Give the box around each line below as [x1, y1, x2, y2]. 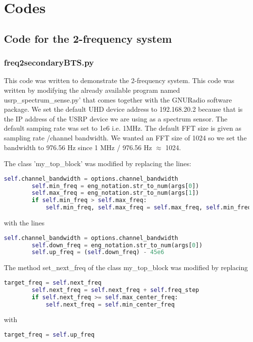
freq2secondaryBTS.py [4, 56, 94, 68]
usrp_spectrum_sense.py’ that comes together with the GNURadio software [4, 94, 232, 104]
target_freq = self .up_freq [4, 331, 95, 338]
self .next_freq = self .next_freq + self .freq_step [32, 286, 199, 293]
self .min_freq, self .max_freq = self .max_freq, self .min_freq [45, 204, 252, 211]
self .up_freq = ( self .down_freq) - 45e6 [32, 249, 164, 256]
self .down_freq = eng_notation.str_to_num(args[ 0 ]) [32, 241, 203, 249]
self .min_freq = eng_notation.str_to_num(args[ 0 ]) [32, 182, 199, 189]
